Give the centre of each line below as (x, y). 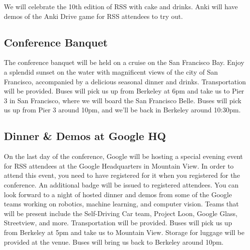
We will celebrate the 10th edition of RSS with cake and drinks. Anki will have (121, 6)
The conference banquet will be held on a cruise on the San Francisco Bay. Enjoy (124, 62)
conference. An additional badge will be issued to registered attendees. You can (121, 184)
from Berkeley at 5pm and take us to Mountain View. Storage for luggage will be (124, 232)
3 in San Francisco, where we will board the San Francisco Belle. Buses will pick (123, 100)
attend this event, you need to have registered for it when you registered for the (122, 175)
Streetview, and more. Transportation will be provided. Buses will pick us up (118, 223)
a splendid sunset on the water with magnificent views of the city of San (111, 71)
